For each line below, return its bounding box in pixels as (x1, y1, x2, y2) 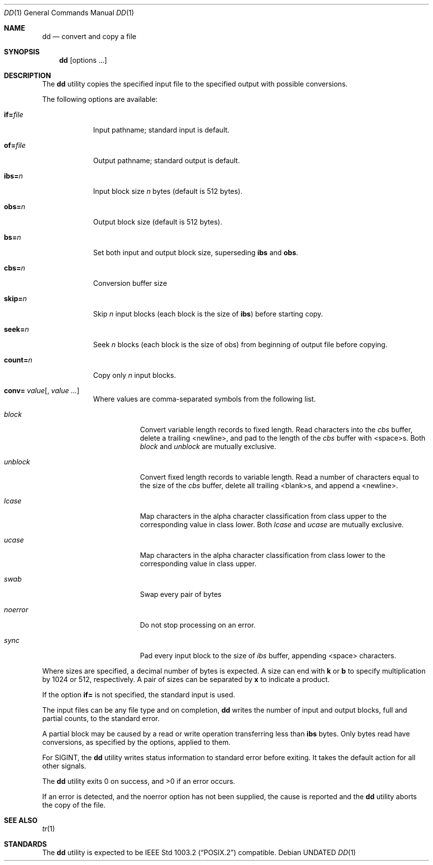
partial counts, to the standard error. (42, 714, 160, 723)
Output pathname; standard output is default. (93, 156, 240, 165)
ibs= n (4, 172, 23, 180)
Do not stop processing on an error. (140, 621, 256, 629)
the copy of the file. (42, 801, 106, 809)
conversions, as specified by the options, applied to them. (42, 738, 231, 746)
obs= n (4, 202, 26, 211)
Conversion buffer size (93, 279, 167, 287)
